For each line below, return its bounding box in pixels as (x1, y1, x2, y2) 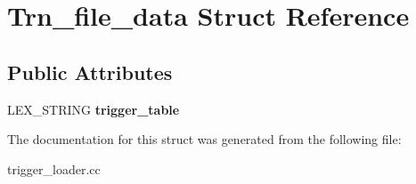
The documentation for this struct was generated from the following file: (7, 130, 402, 148)
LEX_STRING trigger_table (7, 100, 180, 118)
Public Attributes (7, 58, 173, 85)
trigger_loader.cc (7, 159, 101, 178)
